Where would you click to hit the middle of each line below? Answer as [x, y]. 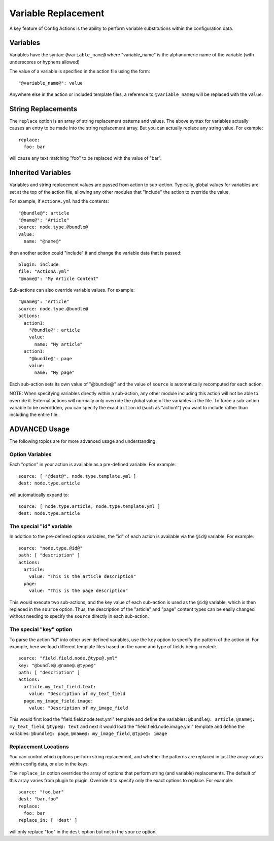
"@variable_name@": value [51, 83]
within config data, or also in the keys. [49, 764]
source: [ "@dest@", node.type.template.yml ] [77, 476]
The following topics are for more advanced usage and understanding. [83, 441]
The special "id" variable [41, 527]
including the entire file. [34, 415]
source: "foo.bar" [41, 792]
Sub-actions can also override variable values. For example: [72, 290]
